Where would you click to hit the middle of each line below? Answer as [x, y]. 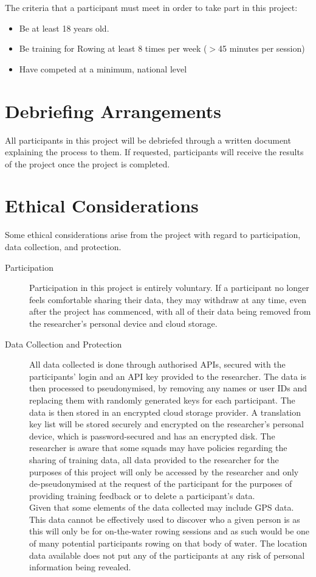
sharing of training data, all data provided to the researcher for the [154, 459]
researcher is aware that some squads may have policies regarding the [158, 448]
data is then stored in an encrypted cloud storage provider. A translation [165, 412]
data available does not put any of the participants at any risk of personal [167, 555]
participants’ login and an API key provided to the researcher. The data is [168, 376]
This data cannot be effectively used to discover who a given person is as [165, 519]
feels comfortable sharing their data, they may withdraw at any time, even [168, 299]
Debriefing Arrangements [113, 110]
